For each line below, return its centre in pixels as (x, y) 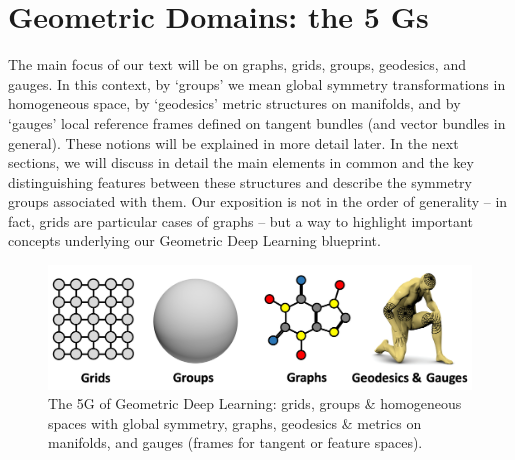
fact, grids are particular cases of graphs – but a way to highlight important (240, 220)
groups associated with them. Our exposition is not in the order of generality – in (258, 201)
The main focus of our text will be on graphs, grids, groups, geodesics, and (237, 64)
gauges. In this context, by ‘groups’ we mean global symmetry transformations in (257, 83)
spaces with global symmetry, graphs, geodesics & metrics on (235, 422)
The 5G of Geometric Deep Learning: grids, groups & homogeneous (255, 403)
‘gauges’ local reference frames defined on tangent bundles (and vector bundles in (257, 122)
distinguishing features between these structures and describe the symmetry (240, 181)
